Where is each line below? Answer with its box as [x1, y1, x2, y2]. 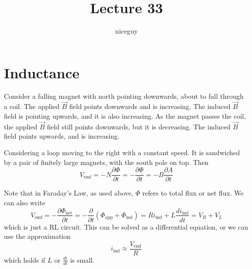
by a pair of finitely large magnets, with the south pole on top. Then [4, 157, 209, 167]
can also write [4, 197, 45, 207]
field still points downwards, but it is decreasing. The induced [47, 121, 231, 131]
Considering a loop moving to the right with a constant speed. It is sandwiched [4, 147, 240, 158]
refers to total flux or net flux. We [142, 188, 244, 198]
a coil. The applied [4, 101, 60, 111]
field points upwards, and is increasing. [4, 131, 120, 141]
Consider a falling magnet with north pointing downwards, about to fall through [4, 90, 244, 101]
